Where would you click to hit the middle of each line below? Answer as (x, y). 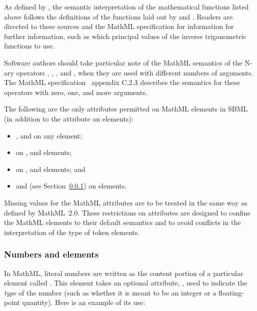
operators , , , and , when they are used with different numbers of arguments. (135, 72)
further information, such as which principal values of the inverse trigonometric (125, 36)
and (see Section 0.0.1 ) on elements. (71, 186)
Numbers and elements (51, 254)
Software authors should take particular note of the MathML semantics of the (123, 62)
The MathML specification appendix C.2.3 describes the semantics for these (122, 82)
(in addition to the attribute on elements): (69, 118)
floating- (231, 292)
